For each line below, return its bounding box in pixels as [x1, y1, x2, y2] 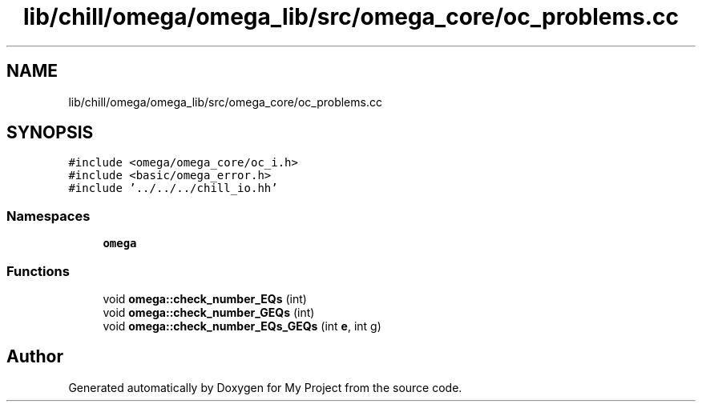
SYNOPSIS [6, 122, 94, 143]
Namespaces [6, 207, 91, 224]
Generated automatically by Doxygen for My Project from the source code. [68, 380, 462, 394]
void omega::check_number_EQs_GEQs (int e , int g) [103, 318, 381, 333]
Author [6, 346, 63, 367]
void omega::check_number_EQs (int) [103, 291, 307, 306]
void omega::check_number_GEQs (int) [103, 305, 315, 319]
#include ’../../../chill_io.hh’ [68, 182, 278, 195]
